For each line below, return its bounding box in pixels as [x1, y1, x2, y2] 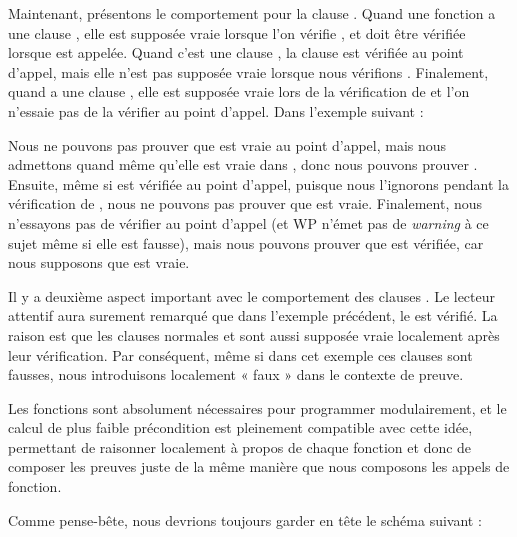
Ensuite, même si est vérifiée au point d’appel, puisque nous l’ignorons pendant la [8, 173, 509, 194]
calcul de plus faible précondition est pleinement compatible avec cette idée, [8, 417, 473, 438]
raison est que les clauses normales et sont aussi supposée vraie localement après [8, 324, 500, 345]
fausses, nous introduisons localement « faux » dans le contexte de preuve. [8, 364, 464, 385]
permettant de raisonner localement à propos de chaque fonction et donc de [8, 436, 472, 457]
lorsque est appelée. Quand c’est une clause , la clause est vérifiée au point [8, 42, 464, 63]
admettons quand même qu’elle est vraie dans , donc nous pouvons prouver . [8, 154, 478, 175]
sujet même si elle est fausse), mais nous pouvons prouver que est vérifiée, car [8, 232, 484, 253]
